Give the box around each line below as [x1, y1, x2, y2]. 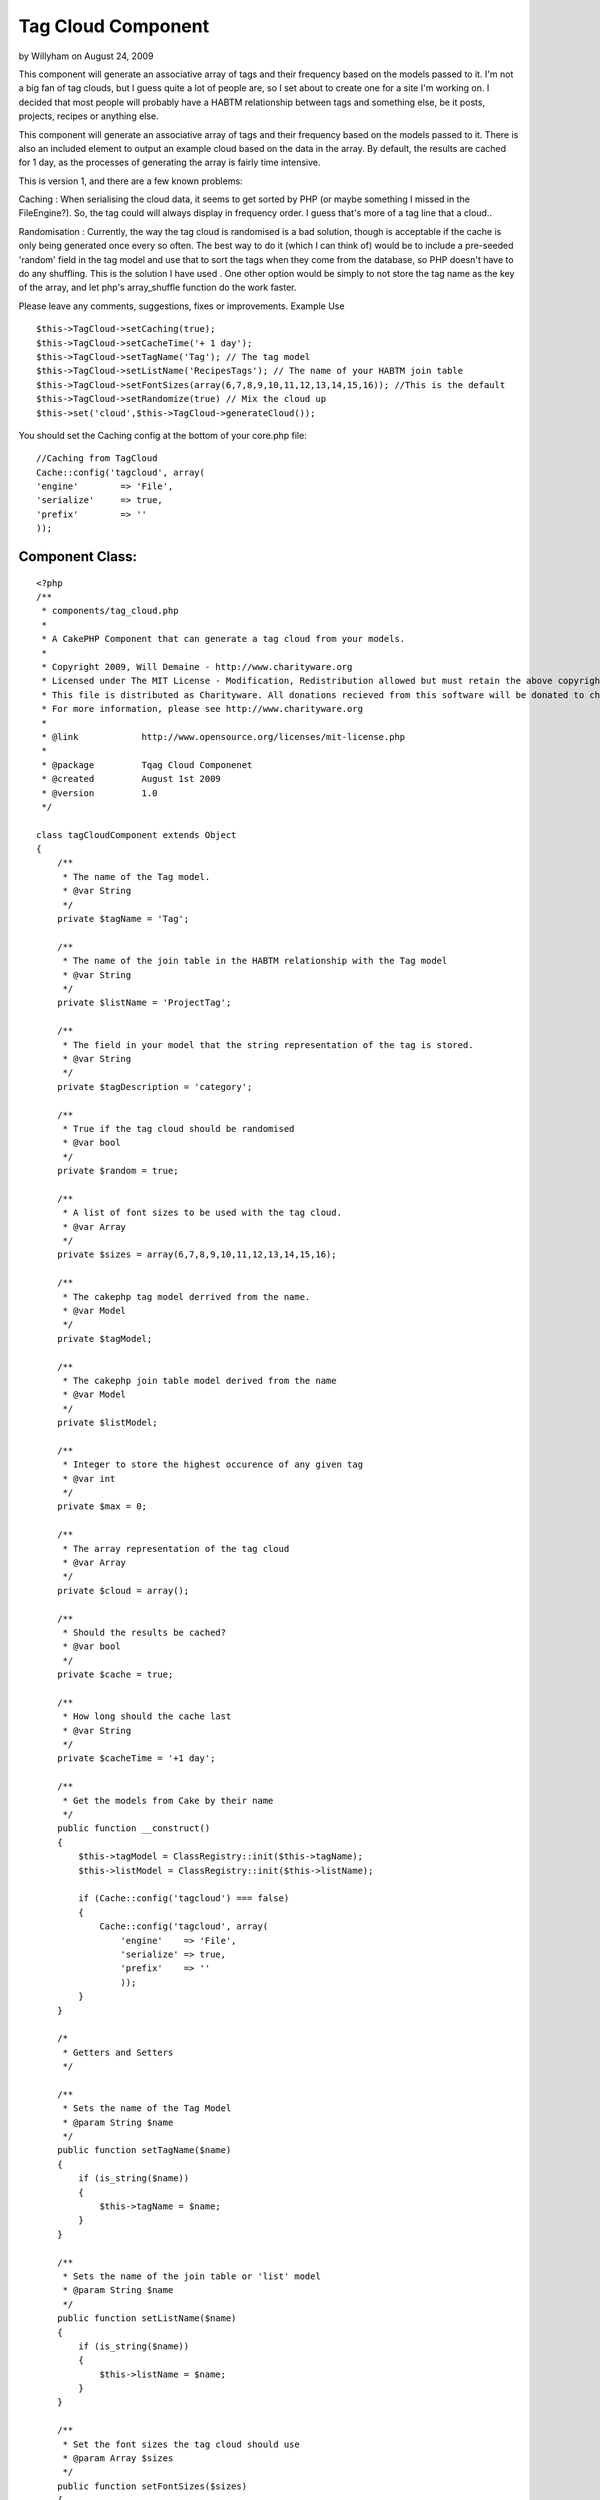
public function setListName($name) [56, 2313, 237, 2324]
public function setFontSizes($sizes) [56, 2480, 248, 2492]
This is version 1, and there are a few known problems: [18, 175, 244, 187]
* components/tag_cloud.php [41, 605, 179, 617]
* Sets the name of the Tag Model [62, 2103, 232, 2114]
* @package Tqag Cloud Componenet [41, 759, 253, 770]
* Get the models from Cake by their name [62, 1795, 274, 1806]
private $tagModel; [56, 1333, 153, 1344]
